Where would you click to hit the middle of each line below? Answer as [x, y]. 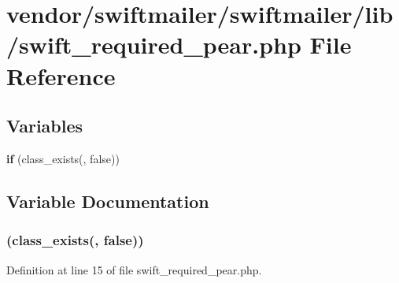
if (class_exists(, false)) [63, 158]
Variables [45, 126]
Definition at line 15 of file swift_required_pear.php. [134, 269]
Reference [61, 75]
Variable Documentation [108, 201]
